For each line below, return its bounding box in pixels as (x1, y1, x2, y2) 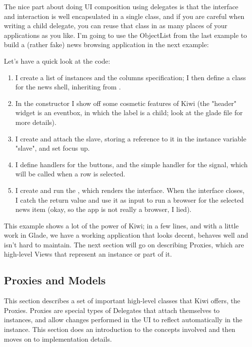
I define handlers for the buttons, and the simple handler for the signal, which (15, 159, 248, 169)
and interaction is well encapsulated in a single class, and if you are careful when (4, 11, 245, 21)
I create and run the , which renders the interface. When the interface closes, (15, 185, 245, 195)
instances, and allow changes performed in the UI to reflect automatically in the (4, 314, 242, 325)
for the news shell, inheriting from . (15, 82, 121, 92)
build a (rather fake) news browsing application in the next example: (4, 39, 209, 50)
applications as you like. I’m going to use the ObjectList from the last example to (4, 30, 247, 40)
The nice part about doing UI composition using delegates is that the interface (4, 1, 238, 11)
